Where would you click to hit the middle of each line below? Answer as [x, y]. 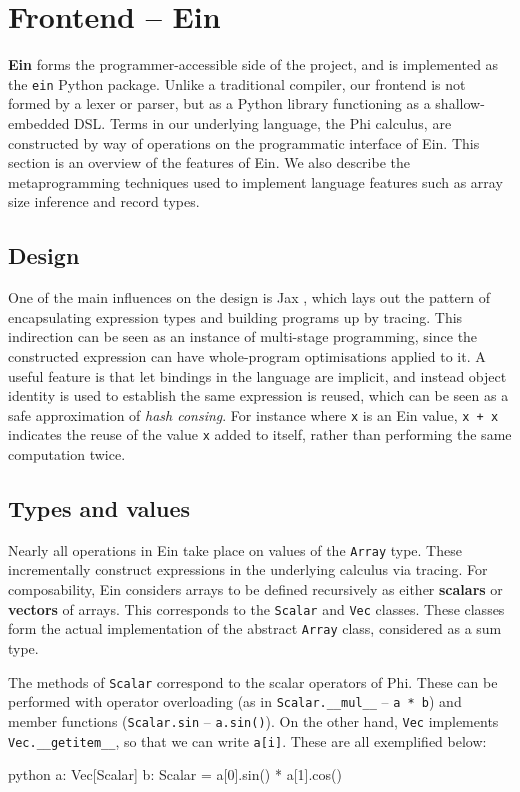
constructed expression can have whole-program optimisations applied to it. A [247, 355]
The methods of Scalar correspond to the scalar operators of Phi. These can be [253, 681]
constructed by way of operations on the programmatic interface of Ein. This [244, 142]
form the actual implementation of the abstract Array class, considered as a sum [255, 628]
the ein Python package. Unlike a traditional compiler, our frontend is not [237, 83]
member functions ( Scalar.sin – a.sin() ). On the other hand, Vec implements [253, 720]
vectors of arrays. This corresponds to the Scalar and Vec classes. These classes [256, 608]
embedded [39, 122]
